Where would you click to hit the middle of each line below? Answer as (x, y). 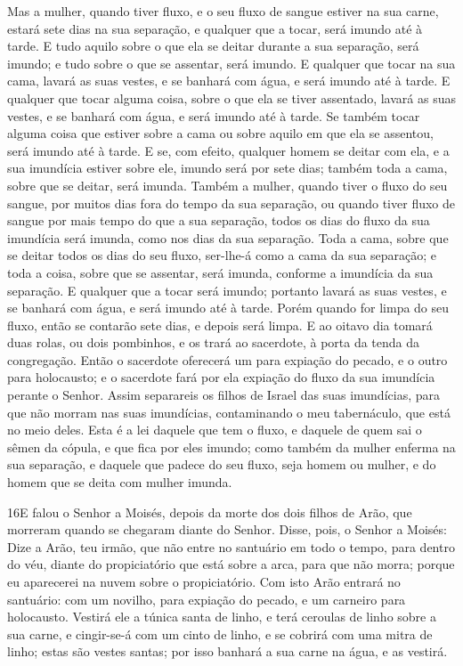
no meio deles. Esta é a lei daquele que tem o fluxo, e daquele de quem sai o (215, 430)
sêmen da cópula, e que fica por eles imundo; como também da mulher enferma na (231, 447)
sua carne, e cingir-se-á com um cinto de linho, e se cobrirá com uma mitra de (220, 634)
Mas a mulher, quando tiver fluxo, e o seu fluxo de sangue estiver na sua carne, (223, 11)
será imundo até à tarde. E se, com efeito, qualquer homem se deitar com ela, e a (228, 150)
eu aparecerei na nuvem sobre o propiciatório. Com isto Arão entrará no (204, 581)
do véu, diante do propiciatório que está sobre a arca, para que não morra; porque (231, 564)
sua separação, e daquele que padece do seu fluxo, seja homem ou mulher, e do (222, 464)
